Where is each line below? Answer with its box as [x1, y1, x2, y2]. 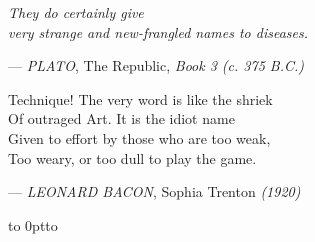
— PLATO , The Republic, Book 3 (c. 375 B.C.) [8, 55, 305, 76]
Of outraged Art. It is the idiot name [8, 108, 235, 129]
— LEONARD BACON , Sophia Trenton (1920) [8, 181, 301, 202]
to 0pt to [8, 214, 58, 235]
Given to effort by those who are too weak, [8, 127, 271, 148]
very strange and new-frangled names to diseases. [8, 21, 309, 42]
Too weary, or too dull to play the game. [8, 147, 257, 168]
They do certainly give [8, 2, 144, 22]
